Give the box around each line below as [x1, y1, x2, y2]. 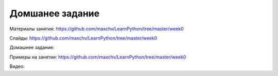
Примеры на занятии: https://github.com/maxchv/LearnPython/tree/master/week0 [9, 54, 186, 60]
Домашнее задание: [9, 44, 55, 51]
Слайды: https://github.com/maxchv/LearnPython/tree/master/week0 [9, 35, 158, 41]
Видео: [9, 63, 25, 69]
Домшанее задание [9, 8, 100, 19]
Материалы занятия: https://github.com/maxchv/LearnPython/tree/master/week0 [9, 26, 184, 32]
